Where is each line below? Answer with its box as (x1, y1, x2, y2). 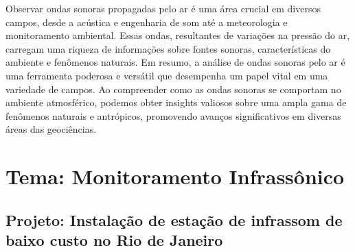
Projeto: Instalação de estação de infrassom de (5, 209, 343, 230)
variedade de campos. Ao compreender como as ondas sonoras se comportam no (5, 81, 341, 96)
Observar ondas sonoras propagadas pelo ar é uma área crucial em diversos (5, 1, 321, 15)
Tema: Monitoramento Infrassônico (5, 162, 345, 190)
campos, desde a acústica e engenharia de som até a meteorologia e (5, 14, 288, 29)
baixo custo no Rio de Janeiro (5, 229, 223, 251)
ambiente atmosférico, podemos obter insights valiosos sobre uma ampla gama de (5, 95, 347, 110)
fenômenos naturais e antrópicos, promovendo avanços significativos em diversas (5, 108, 341, 123)
